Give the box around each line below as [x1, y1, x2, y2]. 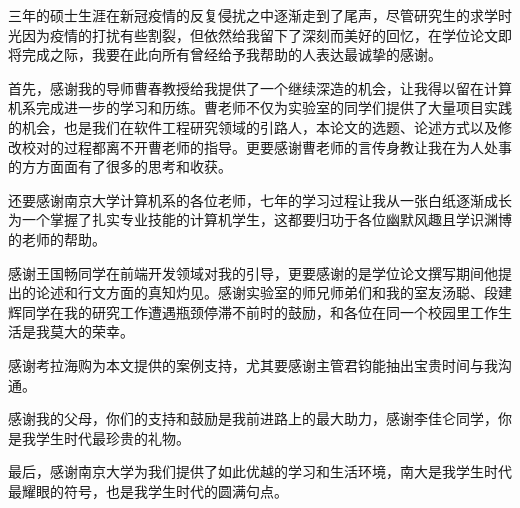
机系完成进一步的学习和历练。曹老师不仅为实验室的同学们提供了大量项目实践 [8, 97, 512, 118]
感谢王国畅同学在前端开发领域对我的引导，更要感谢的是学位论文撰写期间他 [8, 262, 498, 283]
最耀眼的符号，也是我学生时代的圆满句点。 [8, 480, 288, 501]
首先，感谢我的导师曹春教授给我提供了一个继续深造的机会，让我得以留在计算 [8, 77, 512, 98]
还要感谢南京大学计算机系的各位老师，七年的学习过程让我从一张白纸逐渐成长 [8, 189, 512, 210]
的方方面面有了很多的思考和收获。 [8, 156, 232, 177]
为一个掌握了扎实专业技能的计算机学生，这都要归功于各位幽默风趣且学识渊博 [8, 209, 512, 230]
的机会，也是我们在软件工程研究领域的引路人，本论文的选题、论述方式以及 [8, 116, 498, 137]
